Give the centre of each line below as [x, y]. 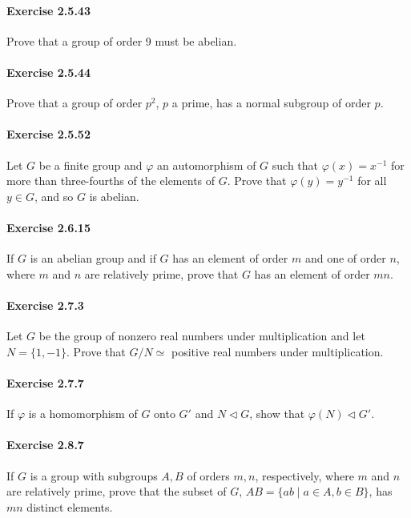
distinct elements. [70, 506]
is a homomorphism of [83, 414]
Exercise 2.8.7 [45, 445]
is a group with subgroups [94, 475]
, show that [277, 414]
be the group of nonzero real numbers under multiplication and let [202, 336]
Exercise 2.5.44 [48, 72]
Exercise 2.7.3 [45, 305]
